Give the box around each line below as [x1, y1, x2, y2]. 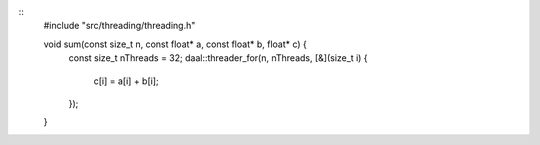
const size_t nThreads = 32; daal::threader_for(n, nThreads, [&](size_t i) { [68, 52, 369, 64]
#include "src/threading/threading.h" [43, 20, 196, 32]
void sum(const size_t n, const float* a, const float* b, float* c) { [43, 38, 307, 50]
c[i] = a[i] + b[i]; [93, 75, 159, 87]
